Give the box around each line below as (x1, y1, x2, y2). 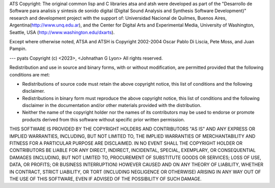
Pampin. (9, 46, 27, 52)
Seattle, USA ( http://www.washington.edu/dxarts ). (9, 29, 115, 35)
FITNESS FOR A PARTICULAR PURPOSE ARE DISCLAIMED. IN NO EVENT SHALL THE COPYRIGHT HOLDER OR (9, 140, 243, 146)
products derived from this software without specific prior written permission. (22, 116, 185, 122)
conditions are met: (9, 71, 50, 77)
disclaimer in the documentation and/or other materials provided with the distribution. (22, 102, 202, 109)
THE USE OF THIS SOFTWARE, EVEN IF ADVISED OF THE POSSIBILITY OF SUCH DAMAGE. (9, 176, 202, 182)
